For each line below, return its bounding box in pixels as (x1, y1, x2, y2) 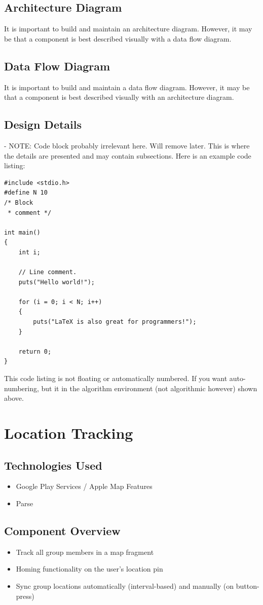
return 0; (18, 348, 52, 355)
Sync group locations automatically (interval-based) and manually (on (16, 580, 234, 591)
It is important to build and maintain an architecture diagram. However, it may (4, 23, 252, 34)
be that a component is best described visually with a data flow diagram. (4, 33, 232, 44)
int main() (4, 229, 41, 236)
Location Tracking (4, 423, 133, 443)
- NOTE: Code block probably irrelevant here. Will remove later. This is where (4, 140, 250, 150)
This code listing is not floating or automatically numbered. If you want (4, 373, 228, 384)
